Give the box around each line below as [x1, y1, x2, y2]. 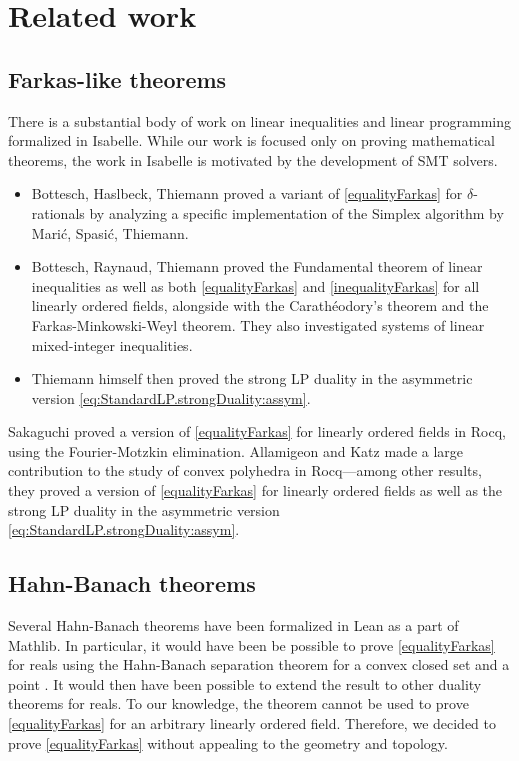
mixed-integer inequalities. [31, 334, 193, 355]
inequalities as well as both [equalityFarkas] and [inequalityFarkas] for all [31, 275, 480, 296]
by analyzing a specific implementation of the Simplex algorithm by [89, 202, 504, 223]
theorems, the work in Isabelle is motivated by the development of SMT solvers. [8, 149, 498, 170]
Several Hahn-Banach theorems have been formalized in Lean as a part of [8, 615, 459, 636]
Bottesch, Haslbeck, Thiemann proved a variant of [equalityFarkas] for [31, 183, 463, 204]
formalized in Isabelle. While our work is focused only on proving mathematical [8, 130, 495, 151]
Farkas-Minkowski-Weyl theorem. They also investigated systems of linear [31, 314, 485, 335]
